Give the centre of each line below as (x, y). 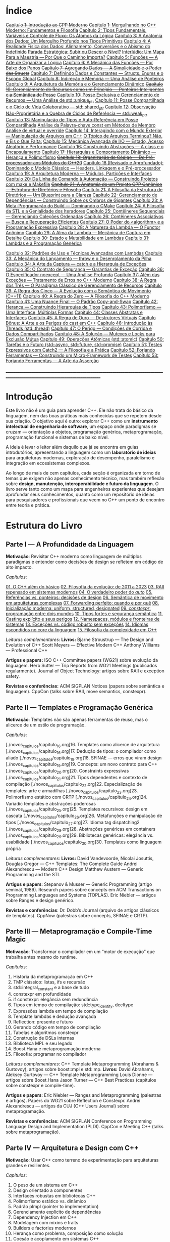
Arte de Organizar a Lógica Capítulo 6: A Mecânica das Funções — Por (79, 62)
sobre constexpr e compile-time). (40, 1086)
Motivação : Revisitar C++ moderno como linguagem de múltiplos (74, 556)
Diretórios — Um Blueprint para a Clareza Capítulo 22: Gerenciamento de (82, 195)
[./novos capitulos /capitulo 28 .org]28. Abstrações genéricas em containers (81, 829)
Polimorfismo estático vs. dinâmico (49, 1201)
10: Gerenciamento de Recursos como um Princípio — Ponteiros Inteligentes (85, 89)
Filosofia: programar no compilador (50, 1054)
